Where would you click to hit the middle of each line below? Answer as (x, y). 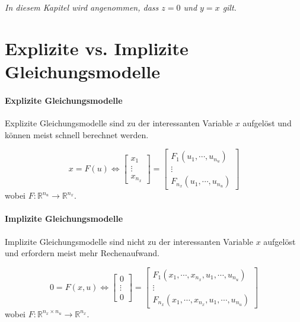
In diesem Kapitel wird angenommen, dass (82, 7)
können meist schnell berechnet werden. (77, 134)
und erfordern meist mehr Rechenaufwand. (82, 253)
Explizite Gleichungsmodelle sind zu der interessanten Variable (119, 122)
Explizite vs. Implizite (97, 48)
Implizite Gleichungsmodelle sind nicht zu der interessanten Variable (129, 241)
